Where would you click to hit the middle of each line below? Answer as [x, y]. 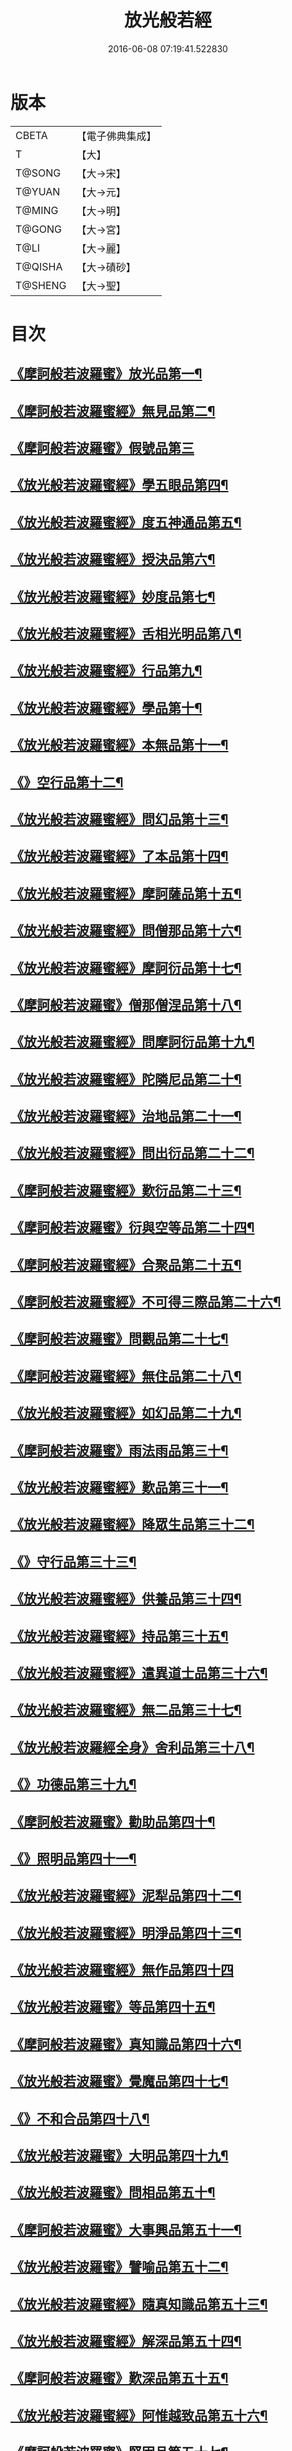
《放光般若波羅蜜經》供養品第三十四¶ [126, 1599]
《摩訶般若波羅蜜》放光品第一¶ [106, 374]
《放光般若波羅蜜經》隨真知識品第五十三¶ [139, 2304]
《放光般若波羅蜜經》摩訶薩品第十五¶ [126, 893]
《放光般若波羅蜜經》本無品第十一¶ [119, 745]
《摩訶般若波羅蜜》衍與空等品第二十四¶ [132, 1227]
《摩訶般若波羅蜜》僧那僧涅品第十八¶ [126, 1004]
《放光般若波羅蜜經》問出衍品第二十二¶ [132, 1153]
